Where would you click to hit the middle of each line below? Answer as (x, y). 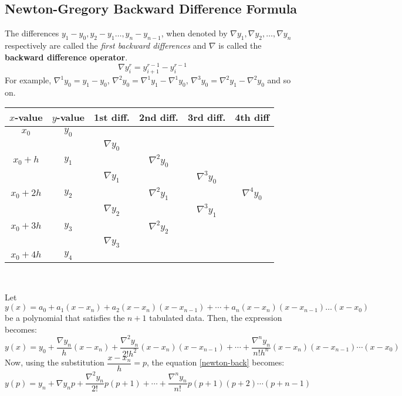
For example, (28, 80)
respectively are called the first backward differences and (106, 45)
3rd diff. (207, 117)
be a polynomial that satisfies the (65, 318)
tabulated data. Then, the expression (216, 318)
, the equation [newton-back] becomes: (216, 362)
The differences (32, 33)
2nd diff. (158, 117)
